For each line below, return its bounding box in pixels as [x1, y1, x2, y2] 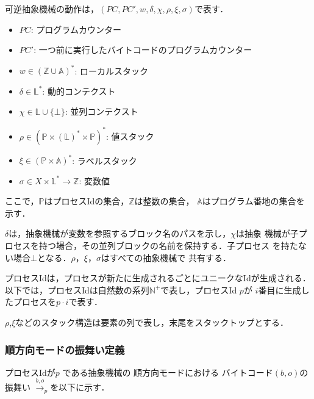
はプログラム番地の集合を [202, 195, 305, 207]
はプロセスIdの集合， [44, 195, 129, 207]
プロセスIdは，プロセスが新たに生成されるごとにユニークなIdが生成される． [5, 271, 311, 284]
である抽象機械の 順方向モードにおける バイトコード [62, 365, 273, 378]
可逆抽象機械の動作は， [5, 2, 99, 15]
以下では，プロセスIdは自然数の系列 [5, 283, 149, 296]
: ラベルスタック [72, 154, 137, 167]
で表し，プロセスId [160, 283, 237, 296]
